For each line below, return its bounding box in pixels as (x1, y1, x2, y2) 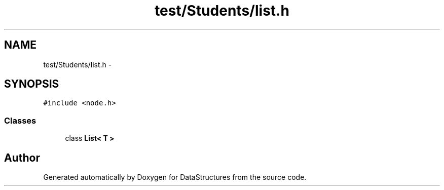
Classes (4, 115, 36, 126)
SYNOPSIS (4, 78, 59, 91)
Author (4, 151, 40, 164)
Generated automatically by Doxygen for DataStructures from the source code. (43, 173, 307, 182)
